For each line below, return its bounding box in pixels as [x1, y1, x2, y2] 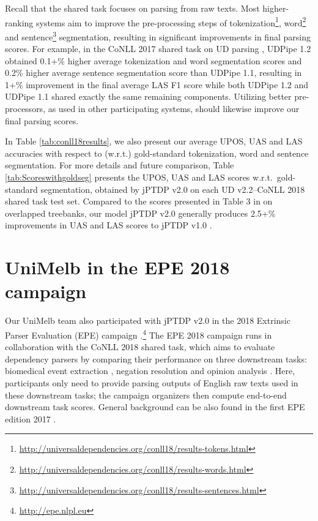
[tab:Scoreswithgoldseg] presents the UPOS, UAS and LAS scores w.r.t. [5, 171, 273, 184]
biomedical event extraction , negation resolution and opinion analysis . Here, [5, 364, 295, 377]
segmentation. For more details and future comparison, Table [5, 159, 234, 171]
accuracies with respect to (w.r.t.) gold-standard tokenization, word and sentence [5, 146, 309, 159]
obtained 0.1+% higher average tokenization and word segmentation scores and [5, 54, 302, 67]
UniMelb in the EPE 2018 [5, 255, 230, 280]
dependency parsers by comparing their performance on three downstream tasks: [5, 352, 307, 365]
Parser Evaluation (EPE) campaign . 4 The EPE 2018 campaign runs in [5, 326, 272, 341]
